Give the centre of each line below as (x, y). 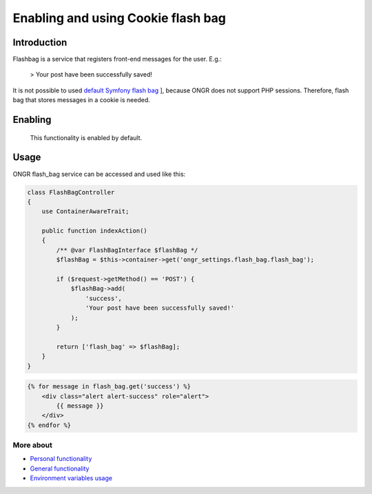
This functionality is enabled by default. (86, 137)
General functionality (60, 468)
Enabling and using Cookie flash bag (120, 18)
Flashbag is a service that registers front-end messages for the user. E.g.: (117, 59)
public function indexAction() (94, 231)
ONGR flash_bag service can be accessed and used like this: (99, 174)
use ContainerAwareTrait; (85, 211)
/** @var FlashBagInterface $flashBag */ (127, 250)
